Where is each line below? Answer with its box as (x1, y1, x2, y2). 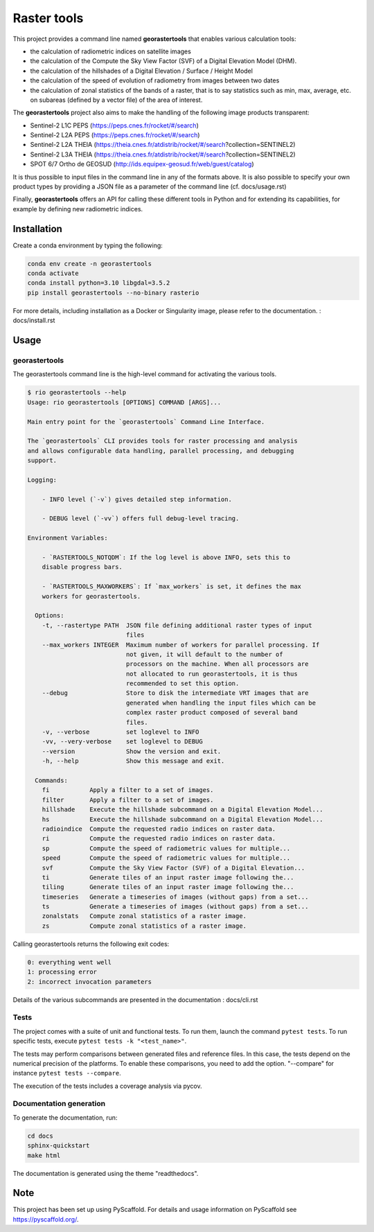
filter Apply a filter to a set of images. (42, 795, 214, 804)
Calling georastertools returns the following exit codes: (12, 940, 170, 948)
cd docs (27, 1132, 53, 1140)
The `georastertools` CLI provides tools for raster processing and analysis (27, 437, 298, 445)
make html (27, 1151, 61, 1159)
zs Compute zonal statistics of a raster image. (42, 922, 247, 930)
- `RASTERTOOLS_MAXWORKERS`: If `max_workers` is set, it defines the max (42, 583, 301, 590)
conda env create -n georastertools (27, 260, 152, 267)
